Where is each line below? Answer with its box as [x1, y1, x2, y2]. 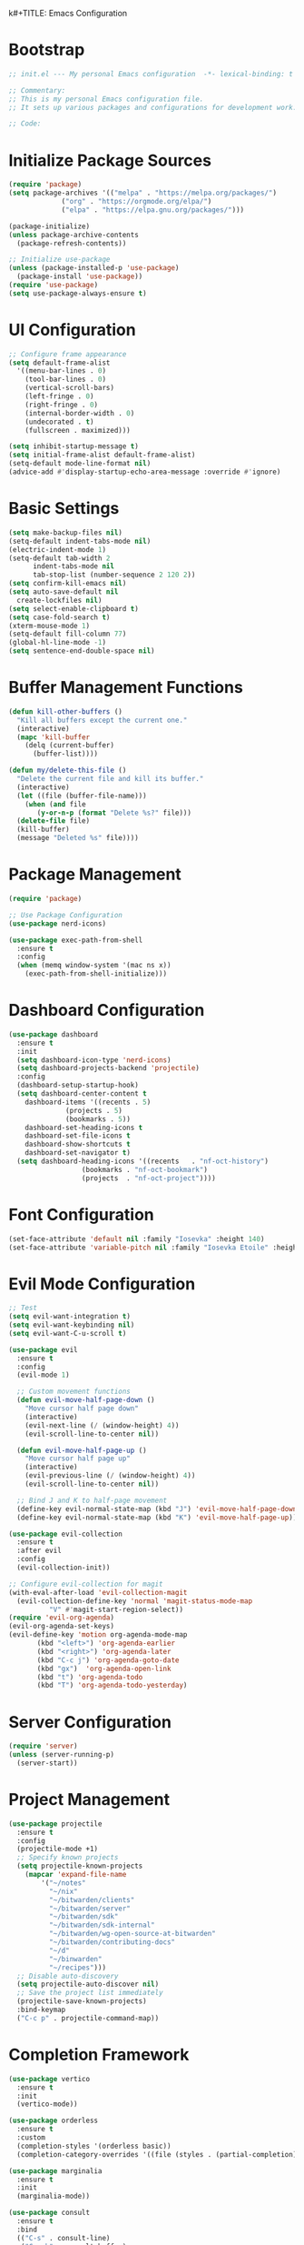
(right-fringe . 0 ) [25, 400, 99, 409]
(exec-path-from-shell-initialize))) [25, 969, 168, 978]
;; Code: [8, 119, 42, 128]
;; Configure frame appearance [8, 349, 127, 358]
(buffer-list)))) [32, 749, 99, 758]
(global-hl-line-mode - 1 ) [8, 638, 106, 647]
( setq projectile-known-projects [16, 1861, 143, 1871]
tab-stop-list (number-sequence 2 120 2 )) [32, 570, 196, 580]
